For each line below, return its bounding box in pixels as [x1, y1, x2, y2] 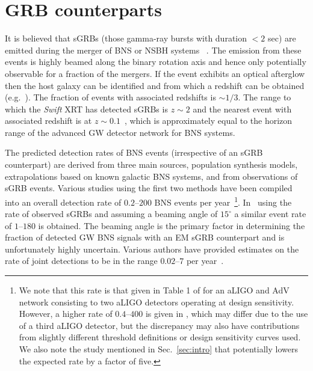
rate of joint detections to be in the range [5, 254, 158, 267]
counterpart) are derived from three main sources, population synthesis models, [5, 158, 298, 171]
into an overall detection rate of [5, 195, 122, 208]
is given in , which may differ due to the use [145, 307, 308, 320]
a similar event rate [234, 207, 306, 220]
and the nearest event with [193, 102, 292, 115]
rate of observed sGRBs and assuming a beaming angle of [5, 207, 218, 220]
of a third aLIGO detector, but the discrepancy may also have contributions [19, 319, 300, 331]
